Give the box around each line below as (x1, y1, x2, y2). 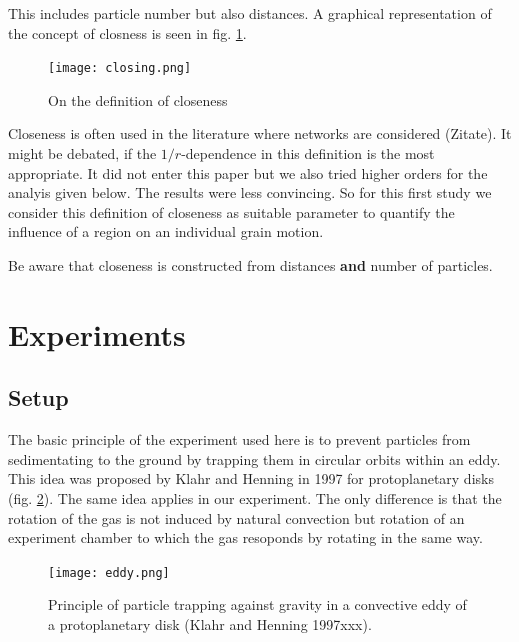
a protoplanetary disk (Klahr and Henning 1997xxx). (48, 613, 372, 634)
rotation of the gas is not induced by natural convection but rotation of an (8, 507, 465, 528)
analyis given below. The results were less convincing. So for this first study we (8, 182, 492, 203)
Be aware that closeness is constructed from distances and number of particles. (8, 255, 493, 275)
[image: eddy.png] (48, 565, 170, 580)
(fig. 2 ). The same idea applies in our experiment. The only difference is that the (8, 487, 502, 508)
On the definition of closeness (48, 89, 228, 110)
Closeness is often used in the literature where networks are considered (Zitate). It (8, 123, 512, 144)
